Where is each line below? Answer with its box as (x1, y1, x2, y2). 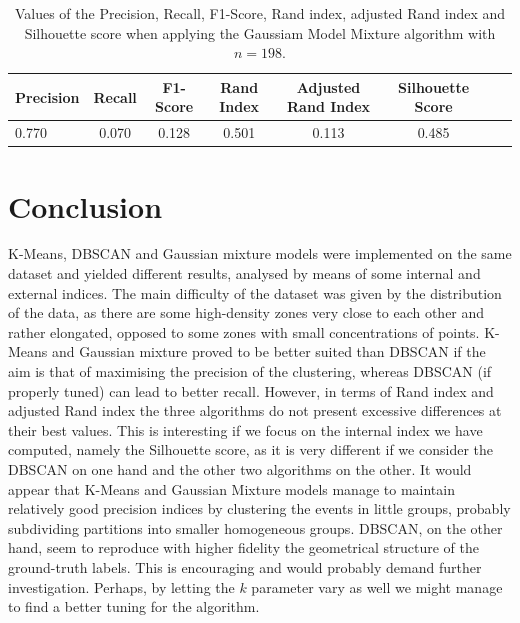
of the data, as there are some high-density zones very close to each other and (8, 302, 485, 323)
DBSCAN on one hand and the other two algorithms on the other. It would (8, 458, 472, 479)
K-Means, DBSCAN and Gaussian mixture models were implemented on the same (8, 243, 512, 264)
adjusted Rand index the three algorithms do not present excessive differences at (8, 400, 502, 421)
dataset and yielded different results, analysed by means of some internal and (8, 263, 481, 284)
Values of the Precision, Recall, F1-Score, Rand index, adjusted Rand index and (14, 3, 506, 23)
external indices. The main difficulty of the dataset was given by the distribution (8, 282, 502, 303)
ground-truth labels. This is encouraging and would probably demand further (8, 556, 482, 577)
